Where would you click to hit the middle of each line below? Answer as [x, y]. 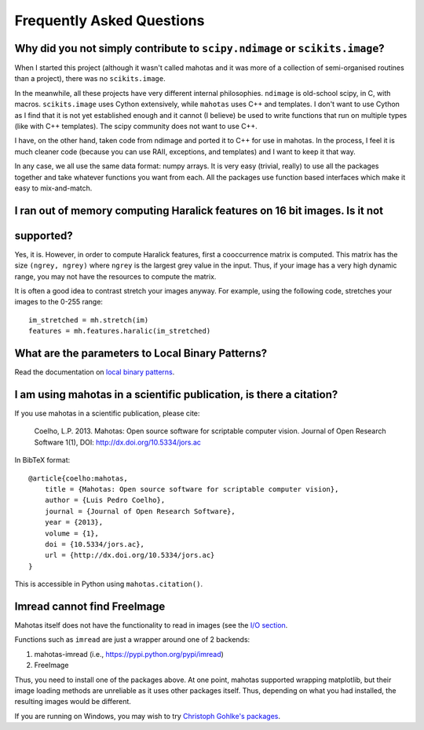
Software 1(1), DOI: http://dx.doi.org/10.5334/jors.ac [118, 442]
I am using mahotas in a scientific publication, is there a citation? [176, 394]
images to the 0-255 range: [59, 302]
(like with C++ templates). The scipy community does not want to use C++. [136, 127]
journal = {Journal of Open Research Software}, [140, 511]
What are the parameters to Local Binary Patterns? [141, 354]
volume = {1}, [72, 533]
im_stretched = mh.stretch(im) [89, 320]
